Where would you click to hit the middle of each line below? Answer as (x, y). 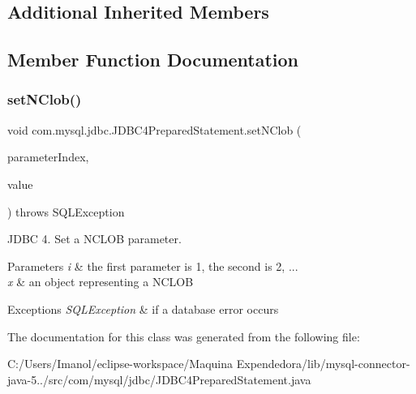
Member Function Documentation (153, 60)
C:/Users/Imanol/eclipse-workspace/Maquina (120, 364)
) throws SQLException (66, 211)
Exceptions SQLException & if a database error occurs (143, 308)
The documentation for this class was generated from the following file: (184, 336)
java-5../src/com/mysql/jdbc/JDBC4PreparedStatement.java (159, 379)
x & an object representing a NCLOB (101, 282)
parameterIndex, (48, 157)
